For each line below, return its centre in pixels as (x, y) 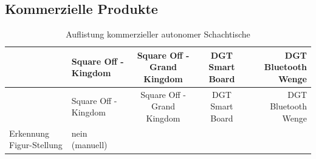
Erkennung (29, 133)
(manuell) (89, 145)
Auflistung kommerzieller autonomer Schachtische (158, 34)
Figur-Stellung (36, 145)
